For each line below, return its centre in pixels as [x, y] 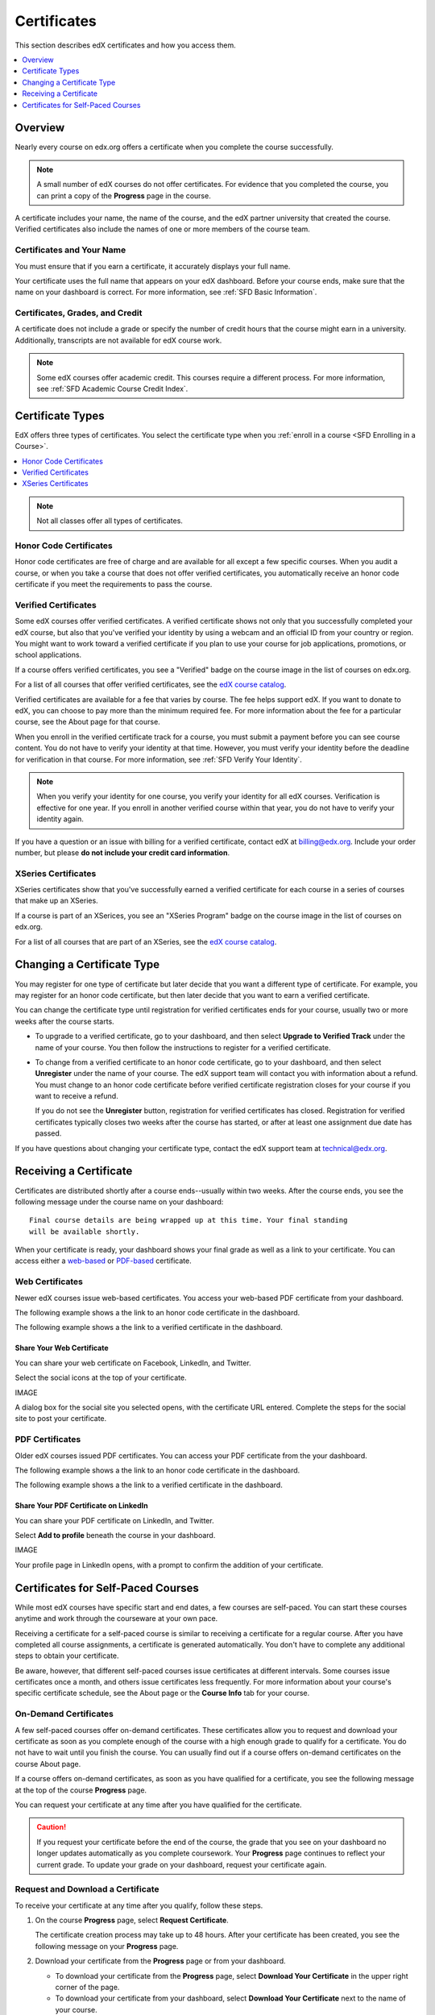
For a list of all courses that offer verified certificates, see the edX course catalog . [151, 684]
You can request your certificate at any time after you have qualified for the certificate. [158, 1805]
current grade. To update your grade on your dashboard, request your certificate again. [182, 1864]
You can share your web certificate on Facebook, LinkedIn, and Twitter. [133, 1363]
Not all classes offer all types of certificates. [110, 521]
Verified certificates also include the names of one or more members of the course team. [162, 229]
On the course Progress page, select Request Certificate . [132, 1920]
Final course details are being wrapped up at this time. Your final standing [188, 1220]
